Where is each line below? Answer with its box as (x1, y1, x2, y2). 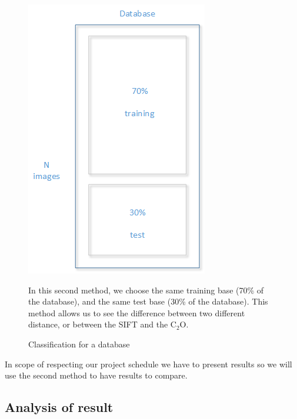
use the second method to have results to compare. (5, 369, 188, 381)
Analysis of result (5, 398, 114, 416)
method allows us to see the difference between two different (28, 306, 245, 319)
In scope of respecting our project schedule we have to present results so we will (5, 357, 292, 370)
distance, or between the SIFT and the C (28, 318, 176, 330)
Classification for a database (28, 337, 130, 350)
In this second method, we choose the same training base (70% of (28, 283, 264, 296)
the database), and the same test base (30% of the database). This (28, 295, 268, 308)
